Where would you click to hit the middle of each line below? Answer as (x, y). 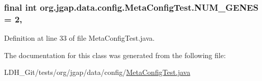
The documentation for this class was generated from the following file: (115, 55)
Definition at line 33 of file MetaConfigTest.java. (80, 38)
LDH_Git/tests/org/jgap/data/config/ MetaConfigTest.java (97, 72)
